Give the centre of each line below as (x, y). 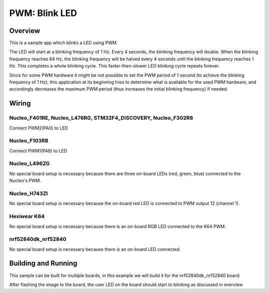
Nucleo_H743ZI (28, 193)
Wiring (20, 103)
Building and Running (43, 263)
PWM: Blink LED (43, 13)
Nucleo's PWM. (25, 180)
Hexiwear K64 (27, 216)
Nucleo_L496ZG (29, 163)
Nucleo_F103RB (29, 141)
